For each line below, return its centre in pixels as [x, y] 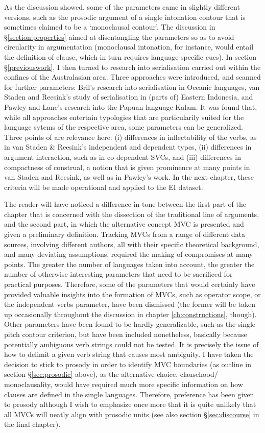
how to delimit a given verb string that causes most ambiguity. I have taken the [129, 354]
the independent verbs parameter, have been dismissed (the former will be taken [130, 304]
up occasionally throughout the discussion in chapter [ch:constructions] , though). [130, 314]
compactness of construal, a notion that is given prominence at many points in [127, 167]
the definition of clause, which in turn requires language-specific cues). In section [130, 56]
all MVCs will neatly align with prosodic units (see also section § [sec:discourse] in [132, 414]
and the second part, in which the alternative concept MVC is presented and [124, 224]
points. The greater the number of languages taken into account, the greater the [129, 264]
